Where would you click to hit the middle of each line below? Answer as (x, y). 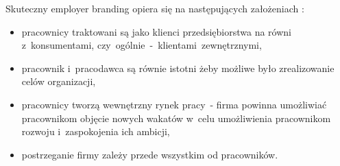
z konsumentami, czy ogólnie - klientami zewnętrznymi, (142, 45)
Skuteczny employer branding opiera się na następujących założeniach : (155, 8)
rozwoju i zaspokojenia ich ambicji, (96, 131)
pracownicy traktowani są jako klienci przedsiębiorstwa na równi (156, 31)
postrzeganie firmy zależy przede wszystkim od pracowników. (150, 154)
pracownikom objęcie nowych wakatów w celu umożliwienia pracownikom (176, 118)
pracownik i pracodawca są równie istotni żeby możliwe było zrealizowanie (178, 68)
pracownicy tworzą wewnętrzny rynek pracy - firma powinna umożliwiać (174, 104)
